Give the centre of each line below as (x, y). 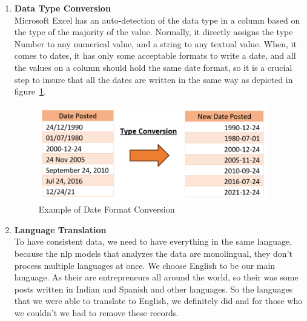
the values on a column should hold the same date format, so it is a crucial (153, 67)
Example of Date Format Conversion (107, 209)
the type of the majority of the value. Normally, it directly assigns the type (153, 32)
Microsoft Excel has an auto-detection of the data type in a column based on (157, 20)
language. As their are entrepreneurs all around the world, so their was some (156, 277)
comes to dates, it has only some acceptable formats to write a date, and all (155, 55)
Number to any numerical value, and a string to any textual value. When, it (155, 43)
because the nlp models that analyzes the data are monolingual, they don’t (153, 253)
